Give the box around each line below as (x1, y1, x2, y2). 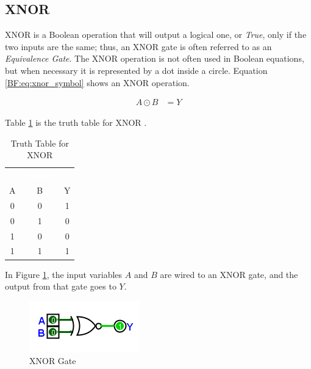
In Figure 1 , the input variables (5, 268, 123, 280)
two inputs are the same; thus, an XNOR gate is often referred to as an (5, 40, 272, 53)
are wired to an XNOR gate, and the (160, 268, 298, 280)
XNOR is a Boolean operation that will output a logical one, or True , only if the (5, 28, 307, 41)
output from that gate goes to (5, 280, 116, 293)
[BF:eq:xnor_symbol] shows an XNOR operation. (5, 76, 190, 89)
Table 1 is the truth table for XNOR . (5, 116, 147, 129)
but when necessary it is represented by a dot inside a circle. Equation (5, 64, 268, 76)
